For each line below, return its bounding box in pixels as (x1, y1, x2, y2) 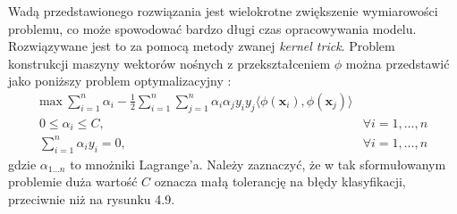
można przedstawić (345, 53, 450, 72)
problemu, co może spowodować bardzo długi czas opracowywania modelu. (8, 19, 417, 37)
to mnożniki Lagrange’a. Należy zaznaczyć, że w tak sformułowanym (70, 154, 446, 173)
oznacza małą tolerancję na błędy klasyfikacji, (154, 172, 406, 191)
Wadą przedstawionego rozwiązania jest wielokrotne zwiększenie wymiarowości (8, 2, 438, 20)
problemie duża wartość (8, 172, 138, 191)
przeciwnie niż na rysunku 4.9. (8, 189, 175, 208)
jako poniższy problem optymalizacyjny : (8, 71, 232, 90)
